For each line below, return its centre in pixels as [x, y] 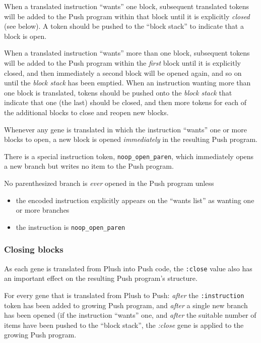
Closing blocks [34, 249]
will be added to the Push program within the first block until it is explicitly [122, 62]
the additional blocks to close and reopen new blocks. [86, 112]
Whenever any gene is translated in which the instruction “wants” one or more [125, 129]
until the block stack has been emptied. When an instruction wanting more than [127, 83]
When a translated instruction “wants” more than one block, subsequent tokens [127, 53]
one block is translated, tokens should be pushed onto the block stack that [118, 92]
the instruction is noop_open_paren [71, 227]
